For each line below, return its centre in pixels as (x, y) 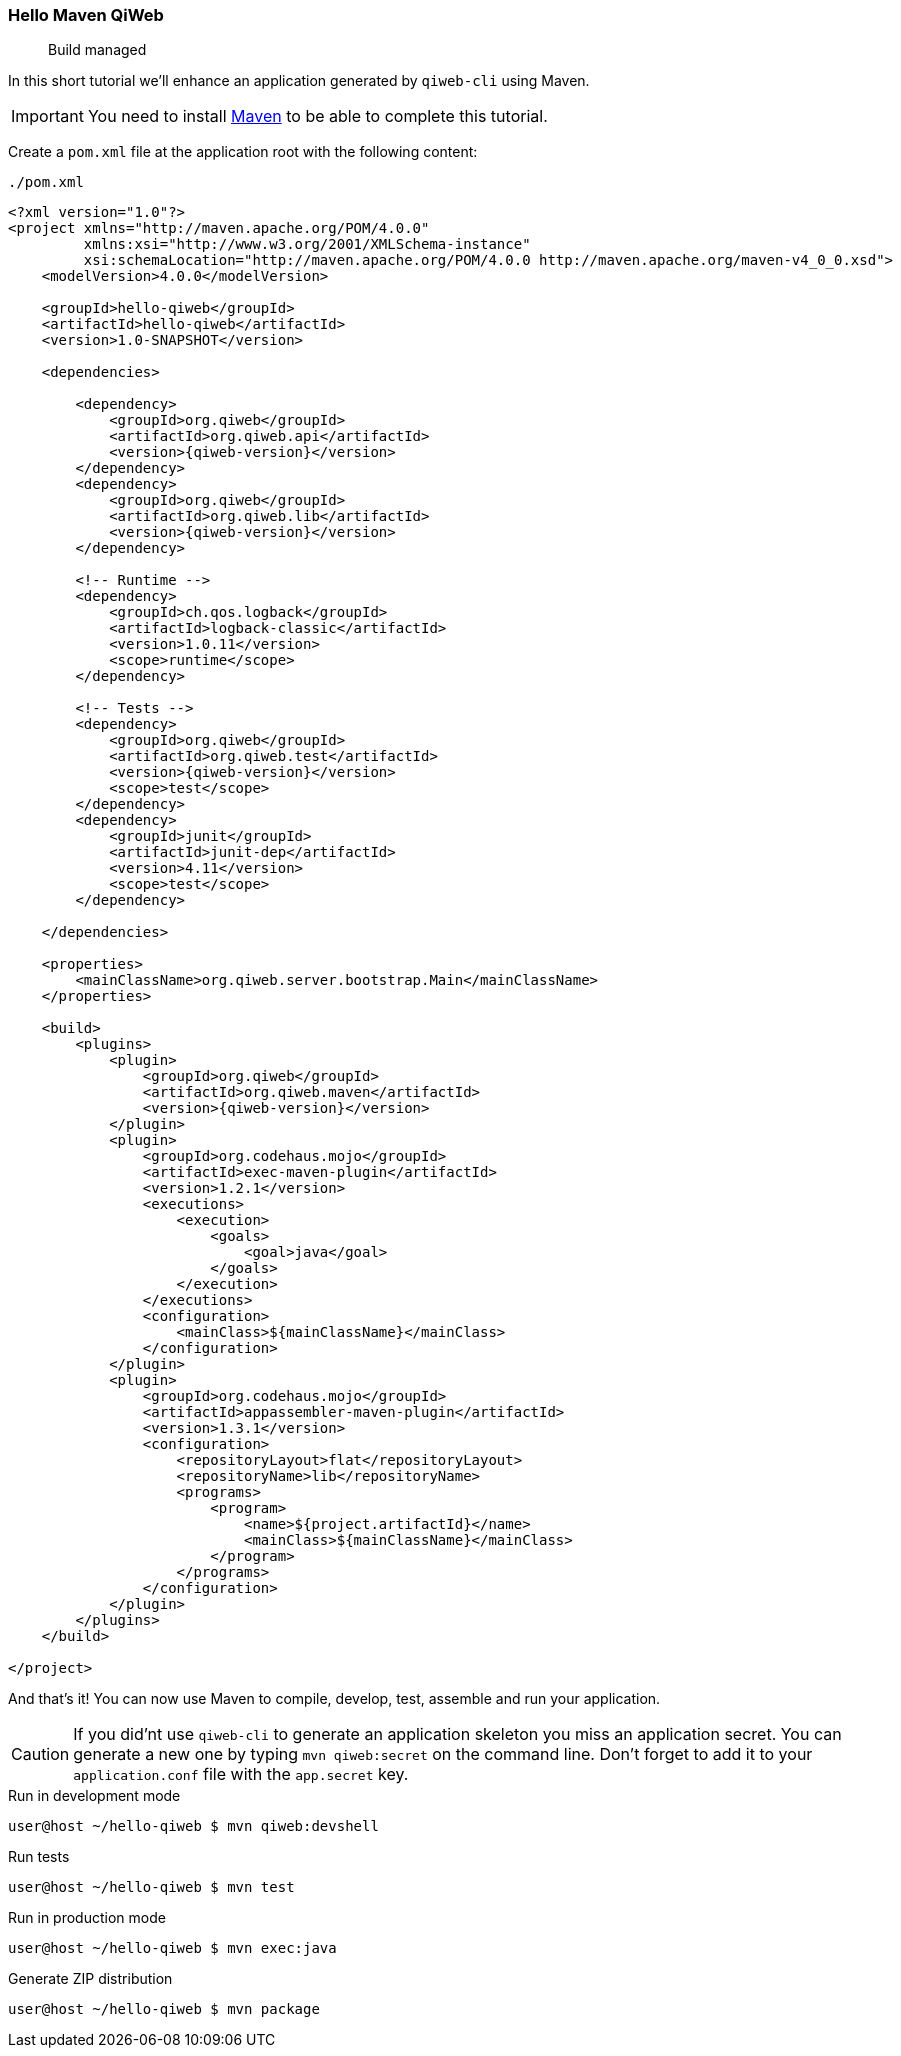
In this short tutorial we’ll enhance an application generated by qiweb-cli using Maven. (299, 81)
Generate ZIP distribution (90, 1979)
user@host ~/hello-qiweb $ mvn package (164, 2009)
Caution (40, 1754)
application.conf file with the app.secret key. (241, 1774)
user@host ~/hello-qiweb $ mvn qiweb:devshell (193, 1826)
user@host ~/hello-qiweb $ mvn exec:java (172, 1948)
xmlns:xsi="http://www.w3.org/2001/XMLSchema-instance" (307, 244)
